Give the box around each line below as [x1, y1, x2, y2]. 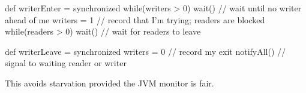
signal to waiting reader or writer [5, 57, 127, 69]
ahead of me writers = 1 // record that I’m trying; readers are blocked [5, 13, 265, 26]
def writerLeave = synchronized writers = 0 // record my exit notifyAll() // [5, 45, 286, 57]
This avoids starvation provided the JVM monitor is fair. [5, 76, 214, 89]
